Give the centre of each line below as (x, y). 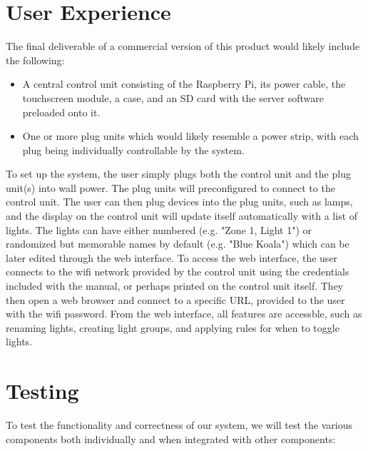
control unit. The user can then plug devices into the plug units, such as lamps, (179, 202)
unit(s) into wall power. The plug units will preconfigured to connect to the (170, 187)
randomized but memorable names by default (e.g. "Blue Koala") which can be (178, 244)
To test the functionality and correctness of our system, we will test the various (179, 425)
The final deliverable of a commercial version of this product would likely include (183, 46)
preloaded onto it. (61, 112)
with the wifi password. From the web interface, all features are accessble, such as (184, 314)
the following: (35, 60)
